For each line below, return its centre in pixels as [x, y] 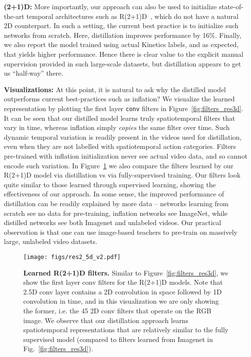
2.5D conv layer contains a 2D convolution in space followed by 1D [123, 291]
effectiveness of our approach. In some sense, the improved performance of [114, 194]
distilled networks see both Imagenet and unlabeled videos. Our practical [113, 222]
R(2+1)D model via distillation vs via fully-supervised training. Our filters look [122, 175]
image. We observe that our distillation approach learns [106, 320]
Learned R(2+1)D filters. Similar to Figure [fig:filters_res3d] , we [126, 272]
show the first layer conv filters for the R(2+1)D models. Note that [123, 282]
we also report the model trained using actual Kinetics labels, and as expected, [121, 44]
